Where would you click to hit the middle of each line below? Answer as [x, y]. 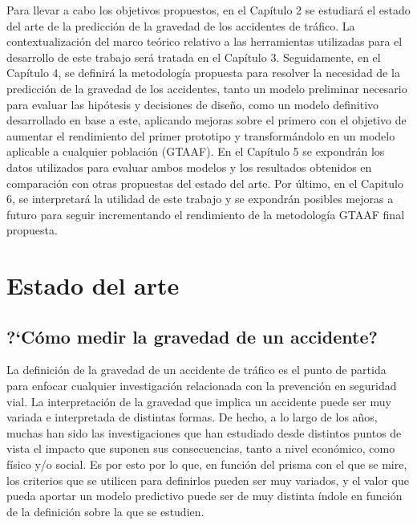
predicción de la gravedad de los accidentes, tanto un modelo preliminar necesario [207, 88]
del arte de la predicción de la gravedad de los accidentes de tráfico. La [181, 25]
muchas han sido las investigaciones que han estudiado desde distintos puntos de [204, 432]
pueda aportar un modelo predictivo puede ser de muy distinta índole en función [204, 496]
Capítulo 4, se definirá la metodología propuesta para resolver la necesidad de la [203, 73]
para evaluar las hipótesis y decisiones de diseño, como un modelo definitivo [193, 104]
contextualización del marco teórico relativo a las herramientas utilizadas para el [204, 41]
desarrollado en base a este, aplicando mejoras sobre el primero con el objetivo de [206, 120]
